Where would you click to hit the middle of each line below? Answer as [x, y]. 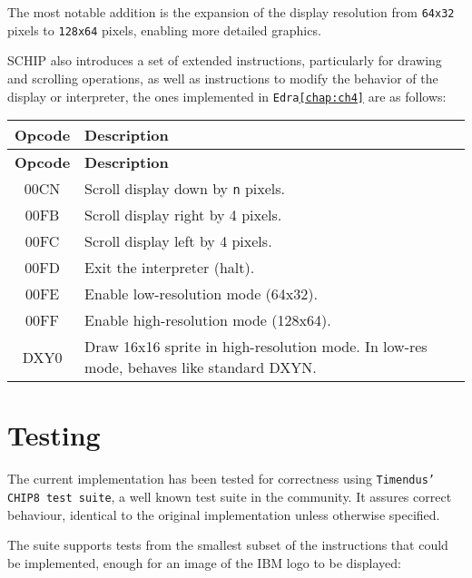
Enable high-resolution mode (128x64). [208, 320]
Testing [54, 435]
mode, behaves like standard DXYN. [201, 367]
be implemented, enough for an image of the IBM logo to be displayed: [204, 562]
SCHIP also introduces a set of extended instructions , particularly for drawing [225, 60]
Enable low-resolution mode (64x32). [201, 294]
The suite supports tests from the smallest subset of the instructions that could [228, 545]
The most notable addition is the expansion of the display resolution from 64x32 [231, 12]
